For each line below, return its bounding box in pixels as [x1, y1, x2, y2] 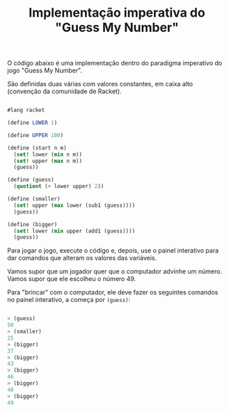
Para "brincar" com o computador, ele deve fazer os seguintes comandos [7, 288, 219, 296]
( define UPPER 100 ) [7, 132, 64, 138]
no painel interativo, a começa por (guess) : [7, 296, 131, 304]
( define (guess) [7, 176, 54, 184]
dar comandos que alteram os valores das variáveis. [7, 254, 157, 262]
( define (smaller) [7, 196, 61, 203]
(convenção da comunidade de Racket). [7, 87, 122, 95]
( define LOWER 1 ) [7, 120, 58, 127]
